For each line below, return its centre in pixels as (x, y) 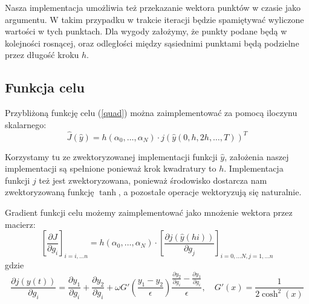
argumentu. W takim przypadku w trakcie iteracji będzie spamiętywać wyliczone (154, 19)
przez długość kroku (42, 55)
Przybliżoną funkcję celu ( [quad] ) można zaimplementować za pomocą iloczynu (151, 113)
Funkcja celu (45, 87)
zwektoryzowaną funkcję (50, 192)
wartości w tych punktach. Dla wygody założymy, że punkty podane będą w (146, 31)
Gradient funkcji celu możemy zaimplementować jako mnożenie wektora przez (149, 212)
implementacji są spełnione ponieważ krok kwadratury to (111, 168)
